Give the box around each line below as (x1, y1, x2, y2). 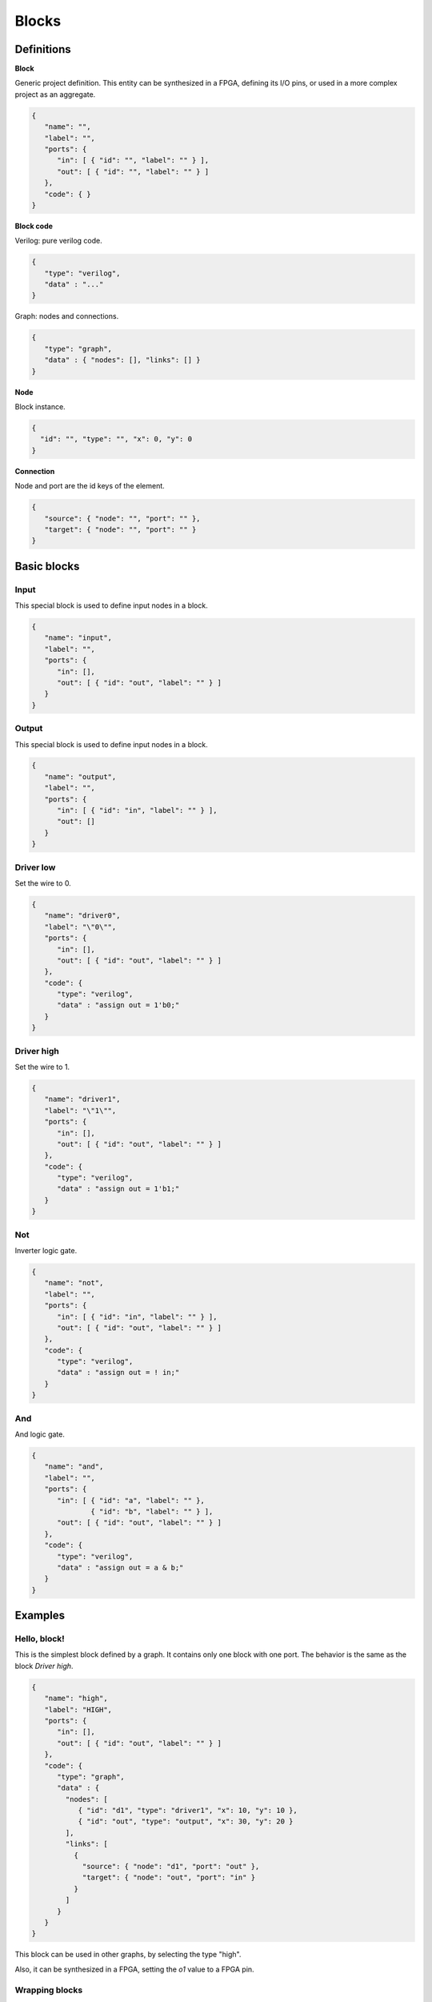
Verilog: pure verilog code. (14, 236, 103, 246)
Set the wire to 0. (14, 878, 71, 888)
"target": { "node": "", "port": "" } (44, 525, 197, 534)
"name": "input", (44, 633, 112, 642)
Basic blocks (14, 559, 80, 573)
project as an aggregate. (14, 89, 96, 99)
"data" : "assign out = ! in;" (57, 1368, 180, 1377)
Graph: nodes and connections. (14, 312, 119, 321)
